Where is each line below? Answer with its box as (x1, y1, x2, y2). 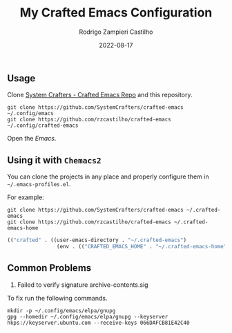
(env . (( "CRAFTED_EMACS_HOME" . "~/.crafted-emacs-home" (56, 243, 227, 250)
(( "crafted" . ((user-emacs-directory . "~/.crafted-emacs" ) (7, 236, 187, 244)
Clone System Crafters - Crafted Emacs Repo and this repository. (7, 91, 193, 99)
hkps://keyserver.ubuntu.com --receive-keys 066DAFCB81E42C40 (7, 319, 190, 326)
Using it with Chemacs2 (7, 154, 101, 166)
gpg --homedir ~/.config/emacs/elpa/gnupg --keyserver (7, 313, 168, 320)
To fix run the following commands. (7, 294, 108, 302)
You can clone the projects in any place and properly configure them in (7, 172, 209, 181)
